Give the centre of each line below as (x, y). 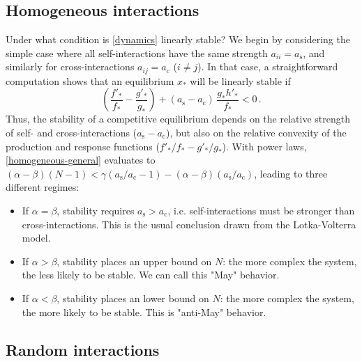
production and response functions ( (83, 146)
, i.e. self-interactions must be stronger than (261, 210)
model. (36, 238)
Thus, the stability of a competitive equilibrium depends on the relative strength (178, 119)
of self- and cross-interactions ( (71, 133)
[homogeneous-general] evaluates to (81, 160)
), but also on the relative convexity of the (256, 133)
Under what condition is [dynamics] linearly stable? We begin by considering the (178, 39)
